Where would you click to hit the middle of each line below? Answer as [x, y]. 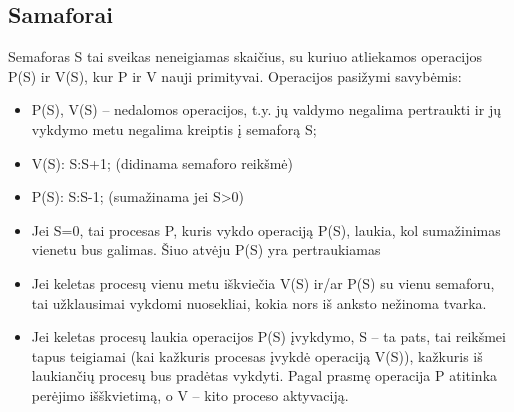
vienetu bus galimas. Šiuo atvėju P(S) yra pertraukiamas [206, 249]
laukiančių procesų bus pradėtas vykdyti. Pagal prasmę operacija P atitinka [264, 375]
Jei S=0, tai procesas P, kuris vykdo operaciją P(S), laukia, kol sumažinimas [266, 229]
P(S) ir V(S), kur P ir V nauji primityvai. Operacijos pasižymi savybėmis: [235, 75]
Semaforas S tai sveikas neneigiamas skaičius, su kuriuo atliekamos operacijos [245, 56]
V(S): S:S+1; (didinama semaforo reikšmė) [162, 162]
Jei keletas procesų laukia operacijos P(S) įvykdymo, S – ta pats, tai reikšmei [268, 336]
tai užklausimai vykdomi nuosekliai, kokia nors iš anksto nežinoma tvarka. [259, 302]
